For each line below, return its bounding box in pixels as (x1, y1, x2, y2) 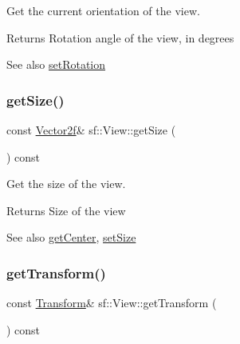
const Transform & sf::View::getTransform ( (6, 294, 217, 311)
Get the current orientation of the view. (6, 2, 200, 18)
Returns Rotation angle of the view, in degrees (6, 29, 234, 46)
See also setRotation (6, 56, 106, 73)
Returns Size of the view (6, 202, 126, 218)
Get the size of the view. (6, 175, 126, 192)
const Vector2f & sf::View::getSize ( (6, 122, 176, 138)
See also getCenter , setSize (6, 229, 136, 246)
